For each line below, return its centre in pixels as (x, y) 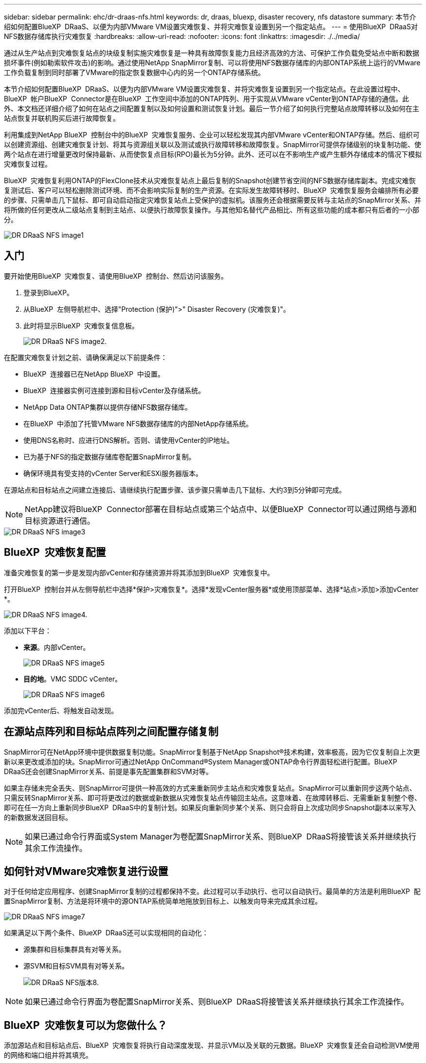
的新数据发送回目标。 (38, 817)
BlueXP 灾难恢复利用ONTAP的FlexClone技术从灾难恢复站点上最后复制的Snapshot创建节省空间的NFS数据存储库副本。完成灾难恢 (210, 180)
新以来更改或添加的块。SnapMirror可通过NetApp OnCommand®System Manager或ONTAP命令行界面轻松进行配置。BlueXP (201, 761)
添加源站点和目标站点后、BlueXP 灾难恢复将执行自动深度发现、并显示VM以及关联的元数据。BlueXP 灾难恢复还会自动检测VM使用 (212, 1045)
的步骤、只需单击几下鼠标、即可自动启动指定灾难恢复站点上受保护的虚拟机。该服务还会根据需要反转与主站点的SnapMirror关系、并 (213, 200)
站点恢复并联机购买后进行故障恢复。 (62, 118)
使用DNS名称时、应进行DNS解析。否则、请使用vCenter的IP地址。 (129, 440)
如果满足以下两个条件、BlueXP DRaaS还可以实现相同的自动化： (106, 933)
